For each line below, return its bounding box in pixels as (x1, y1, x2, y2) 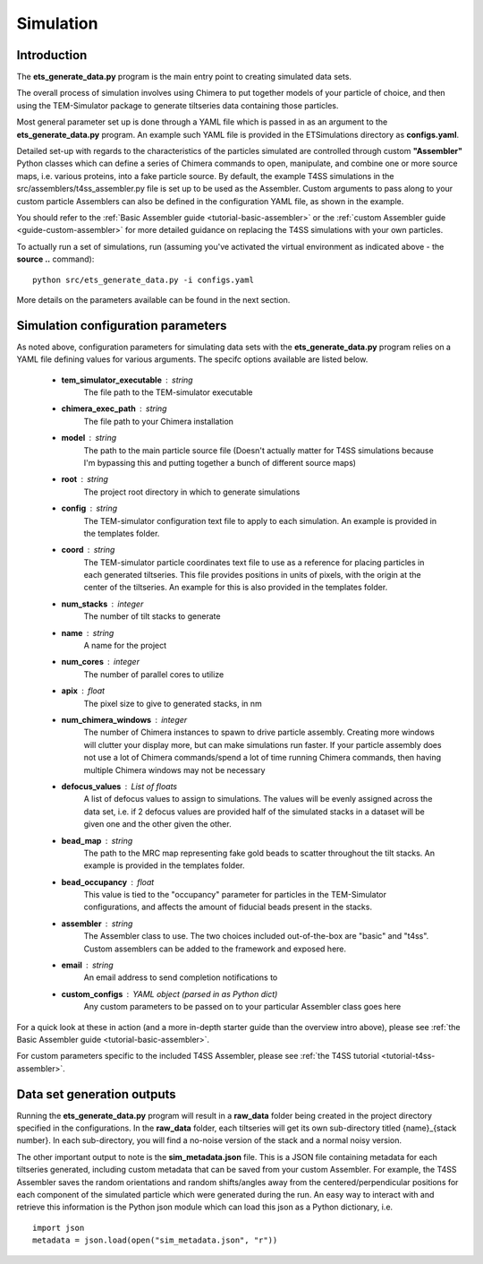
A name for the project (83, 641, 167, 651)
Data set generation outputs (16, 1087, 176, 1102)
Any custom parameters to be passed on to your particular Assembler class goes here (83, 1002, 402, 1012)
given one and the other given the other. (83, 819, 232, 830)
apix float (61, 685, 106, 696)
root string (61, 474, 109, 485)
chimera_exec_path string (61, 403, 167, 414)
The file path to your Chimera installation (83, 416, 234, 426)
